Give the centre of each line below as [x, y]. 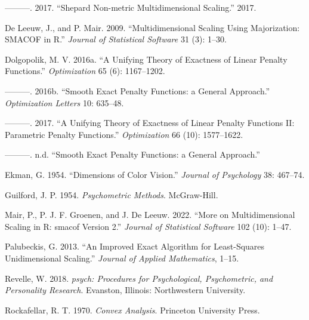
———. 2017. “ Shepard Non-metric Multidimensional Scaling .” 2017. [131, 7]
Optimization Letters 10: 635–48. [64, 102]
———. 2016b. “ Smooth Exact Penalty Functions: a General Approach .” [137, 90]
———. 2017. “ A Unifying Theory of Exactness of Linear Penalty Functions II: [150, 123]
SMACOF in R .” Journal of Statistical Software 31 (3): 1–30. [116, 39]
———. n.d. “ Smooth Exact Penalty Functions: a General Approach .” [132, 154]
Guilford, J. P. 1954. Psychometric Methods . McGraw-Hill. [112, 194]
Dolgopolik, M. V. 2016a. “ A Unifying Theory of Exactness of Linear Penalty [146, 59]
